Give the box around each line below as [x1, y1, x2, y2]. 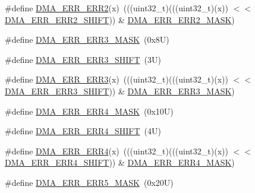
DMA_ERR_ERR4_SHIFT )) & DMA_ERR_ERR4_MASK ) [5, 156, 235, 169]
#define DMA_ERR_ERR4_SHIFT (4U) [5, 125, 161, 137]
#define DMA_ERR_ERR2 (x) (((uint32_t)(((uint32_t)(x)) [5, 2, 228, 14]
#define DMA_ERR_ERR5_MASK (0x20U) [5, 176, 174, 188]
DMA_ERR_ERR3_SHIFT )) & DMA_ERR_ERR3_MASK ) [5, 84, 235, 97]
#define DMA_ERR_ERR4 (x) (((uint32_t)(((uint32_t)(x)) [5, 144, 228, 157]
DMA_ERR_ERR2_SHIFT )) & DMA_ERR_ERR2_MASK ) [5, 13, 235, 26]
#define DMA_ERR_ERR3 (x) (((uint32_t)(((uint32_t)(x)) [5, 73, 228, 86]
